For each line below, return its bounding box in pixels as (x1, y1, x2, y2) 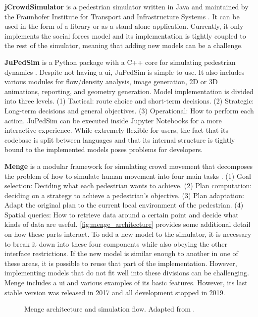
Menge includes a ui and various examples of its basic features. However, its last (4, 277, 248, 288)
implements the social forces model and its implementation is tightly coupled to (4, 30, 246, 41)
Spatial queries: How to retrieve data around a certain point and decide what (4, 209, 239, 219)
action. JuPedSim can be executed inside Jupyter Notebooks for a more (4, 115, 222, 125)
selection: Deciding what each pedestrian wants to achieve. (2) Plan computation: (4, 180, 252, 191)
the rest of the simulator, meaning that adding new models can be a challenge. (4, 40, 243, 51)
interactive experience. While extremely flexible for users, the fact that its (4, 125, 228, 135)
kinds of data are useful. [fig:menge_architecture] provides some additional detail (4, 219, 251, 229)
